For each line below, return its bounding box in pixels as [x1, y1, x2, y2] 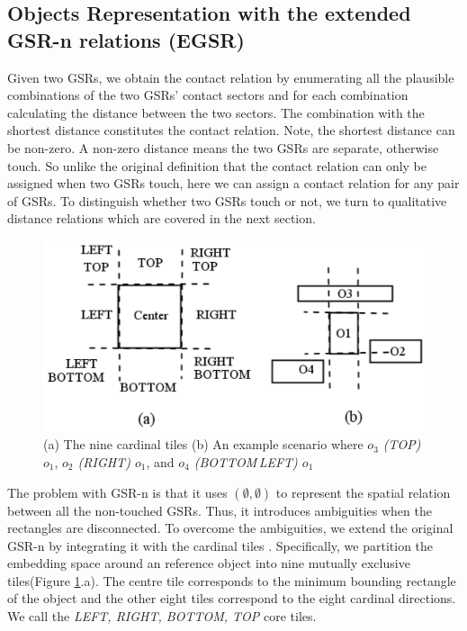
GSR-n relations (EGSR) [7, 25, 245, 53]
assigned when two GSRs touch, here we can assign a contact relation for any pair [7, 174, 460, 193]
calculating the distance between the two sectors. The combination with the [7, 103, 425, 122]
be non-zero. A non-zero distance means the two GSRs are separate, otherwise [7, 138, 439, 157]
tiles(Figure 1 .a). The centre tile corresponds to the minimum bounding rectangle [7, 571, 456, 590]
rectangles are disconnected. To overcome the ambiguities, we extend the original [7, 518, 454, 537]
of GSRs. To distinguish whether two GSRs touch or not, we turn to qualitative [7, 191, 447, 210]
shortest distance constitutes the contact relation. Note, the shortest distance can [7, 121, 455, 140]
